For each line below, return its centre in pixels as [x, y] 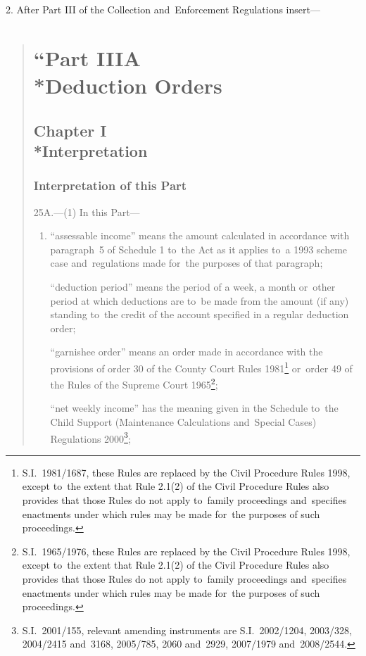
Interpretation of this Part [110, 185]
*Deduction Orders [128, 85]
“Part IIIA [87, 57]
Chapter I [70, 130]
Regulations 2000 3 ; [90, 437]
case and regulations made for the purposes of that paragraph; [187, 263]
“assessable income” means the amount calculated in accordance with [200, 235]
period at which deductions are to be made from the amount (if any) [200, 300]
